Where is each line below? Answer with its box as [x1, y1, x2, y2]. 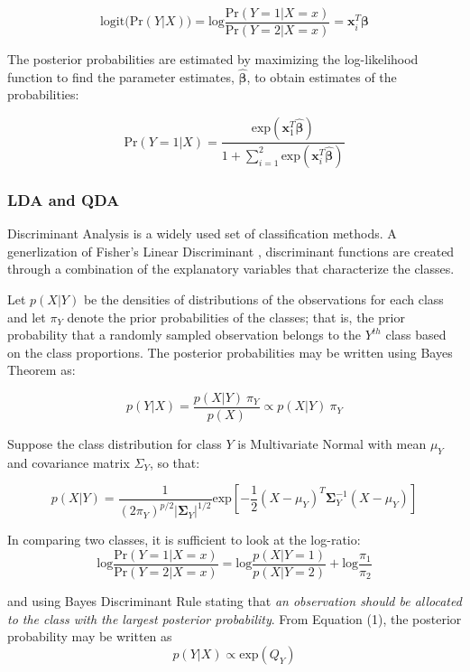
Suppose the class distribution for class [7, 434, 222, 453]
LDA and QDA [7, 188, 120, 210]
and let [7, 307, 46, 326]
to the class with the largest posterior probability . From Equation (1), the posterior [7, 609, 462, 628]
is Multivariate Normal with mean [237, 434, 427, 453]
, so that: [149, 453, 200, 471]
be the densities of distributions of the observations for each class [83, 289, 444, 308]
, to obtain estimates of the [246, 67, 397, 86]
